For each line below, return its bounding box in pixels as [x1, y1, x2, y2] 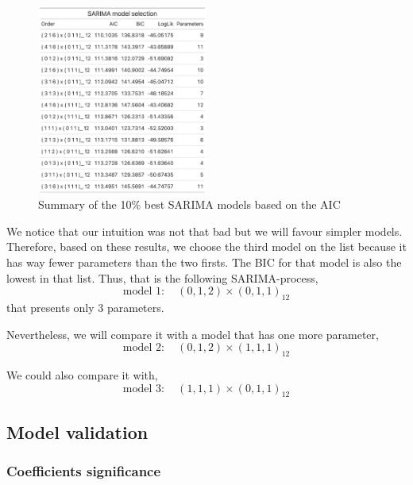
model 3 [122, 383, 161, 395]
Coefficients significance [6, 461, 161, 481]
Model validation [6, 419, 149, 444]
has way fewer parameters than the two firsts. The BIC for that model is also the [6, 254, 402, 271]
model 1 [122, 286, 161, 298]
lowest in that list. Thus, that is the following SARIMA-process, [6, 269, 318, 286]
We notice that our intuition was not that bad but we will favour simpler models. [6, 222, 403, 239]
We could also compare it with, [6, 367, 158, 383]
